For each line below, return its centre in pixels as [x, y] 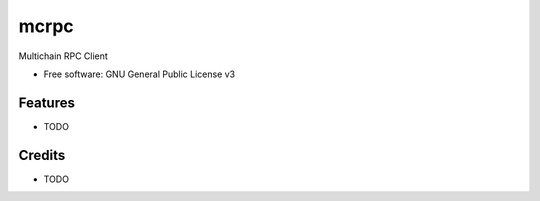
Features [46, 102]
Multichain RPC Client [63, 56]
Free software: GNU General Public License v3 [139, 74]
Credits [42, 155]
